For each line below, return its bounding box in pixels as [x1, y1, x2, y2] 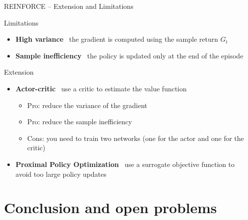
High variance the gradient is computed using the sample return [15, 34, 219, 44]
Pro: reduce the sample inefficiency [27, 116, 132, 127]
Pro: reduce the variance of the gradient [27, 100, 147, 110]
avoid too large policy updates [15, 168, 107, 179]
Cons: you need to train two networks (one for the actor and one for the [27, 133, 244, 143]
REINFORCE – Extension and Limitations [4, 1, 134, 11]
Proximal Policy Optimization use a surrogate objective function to [15, 159, 235, 169]
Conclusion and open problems [4, 197, 217, 218]
